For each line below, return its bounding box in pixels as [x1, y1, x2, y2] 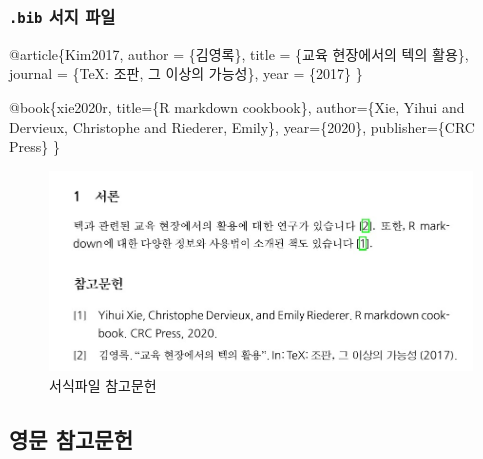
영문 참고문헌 [9, 423, 133, 454]
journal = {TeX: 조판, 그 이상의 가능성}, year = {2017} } [9, 63, 363, 84]
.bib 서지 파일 [9, 3, 116, 28]
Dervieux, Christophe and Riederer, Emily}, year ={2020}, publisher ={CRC [9, 116, 475, 137]
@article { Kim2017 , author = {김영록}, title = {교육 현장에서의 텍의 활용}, [9, 43, 469, 64]
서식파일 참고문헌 [49, 374, 157, 395]
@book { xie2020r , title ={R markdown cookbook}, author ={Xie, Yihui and [9, 96, 465, 117]
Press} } [9, 136, 60, 157]
